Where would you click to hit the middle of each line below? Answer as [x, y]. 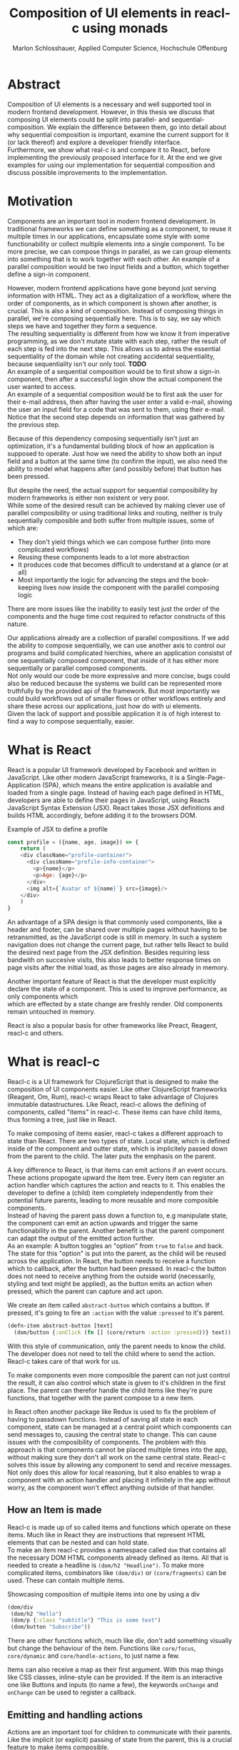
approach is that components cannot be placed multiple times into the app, [118, 1450]
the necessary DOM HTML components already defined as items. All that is [118, 1557]
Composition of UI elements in [100, 13]
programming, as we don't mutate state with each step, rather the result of [117, 341]
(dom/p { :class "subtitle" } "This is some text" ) [86, 1620]
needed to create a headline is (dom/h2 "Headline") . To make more [106, 1565]
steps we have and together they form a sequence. [82, 325]
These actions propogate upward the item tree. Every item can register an [116, 1178]
